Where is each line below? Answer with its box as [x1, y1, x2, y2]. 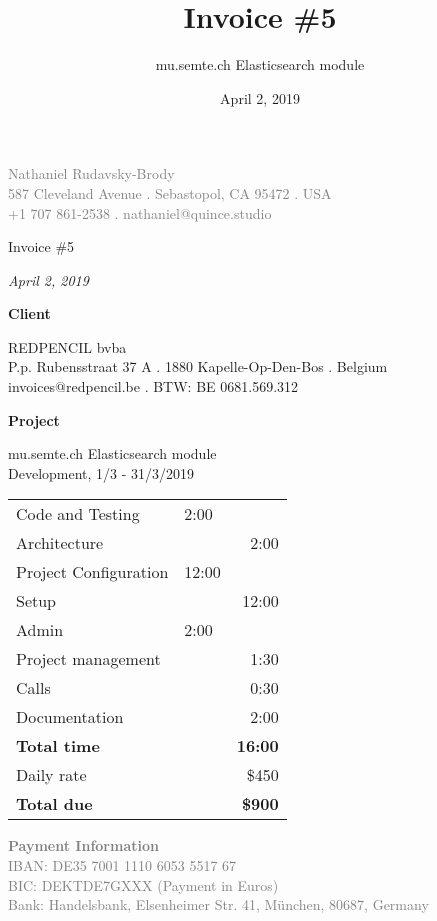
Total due [16, 792, 93, 816]
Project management [16, 647, 161, 671]
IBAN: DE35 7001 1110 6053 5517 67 [8, 855, 237, 876]
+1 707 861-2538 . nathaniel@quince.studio [8, 202, 272, 223]
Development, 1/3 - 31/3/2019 [8, 462, 195, 483]
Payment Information [8, 835, 159, 856]
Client [8, 303, 51, 324]
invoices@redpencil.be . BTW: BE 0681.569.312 [8, 376, 299, 397]
